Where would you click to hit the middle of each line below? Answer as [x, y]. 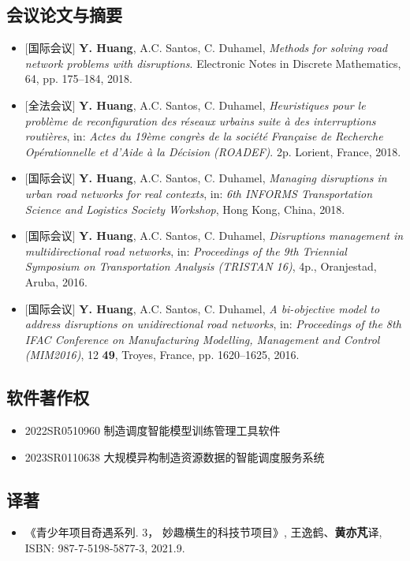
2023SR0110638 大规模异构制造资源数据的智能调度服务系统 [175, 456]
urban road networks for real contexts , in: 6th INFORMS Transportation [199, 193]
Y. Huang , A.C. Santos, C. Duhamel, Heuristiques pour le [222, 105]
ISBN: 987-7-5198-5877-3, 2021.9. [105, 548]
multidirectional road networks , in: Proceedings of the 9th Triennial [186, 251]
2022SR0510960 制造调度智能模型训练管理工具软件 [153, 430]
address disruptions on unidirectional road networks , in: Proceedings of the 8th [213, 324]
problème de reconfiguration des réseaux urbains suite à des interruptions [200, 120]
